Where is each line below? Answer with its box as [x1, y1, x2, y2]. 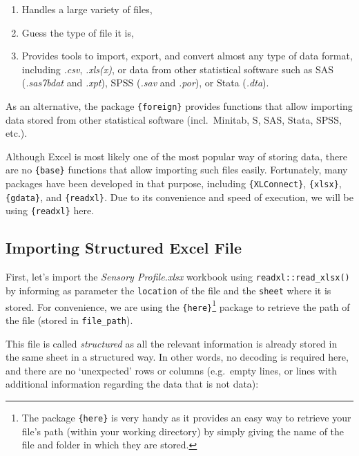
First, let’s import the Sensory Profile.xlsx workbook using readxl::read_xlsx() [6, 269, 350, 284]
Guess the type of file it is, [21, 25, 134, 39]
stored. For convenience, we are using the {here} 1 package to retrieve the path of [6, 297, 350, 314]
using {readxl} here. [6, 203, 95, 218]
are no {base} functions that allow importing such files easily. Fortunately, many [6, 162, 348, 177]
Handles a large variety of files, [21, 2, 153, 16]
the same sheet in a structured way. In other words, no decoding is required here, [6, 350, 349, 364]
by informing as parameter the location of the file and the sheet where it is [6, 283, 331, 297]
